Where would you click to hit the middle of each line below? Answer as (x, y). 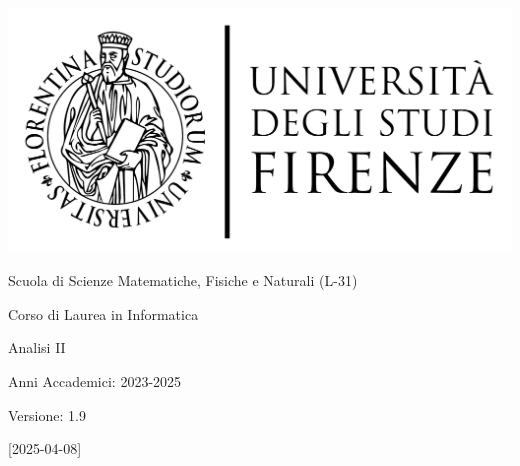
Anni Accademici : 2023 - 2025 (95, 380)
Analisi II (37, 347)
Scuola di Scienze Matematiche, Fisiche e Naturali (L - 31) (183, 280)
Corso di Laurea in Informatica (103, 313)
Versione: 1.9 (47, 414)
